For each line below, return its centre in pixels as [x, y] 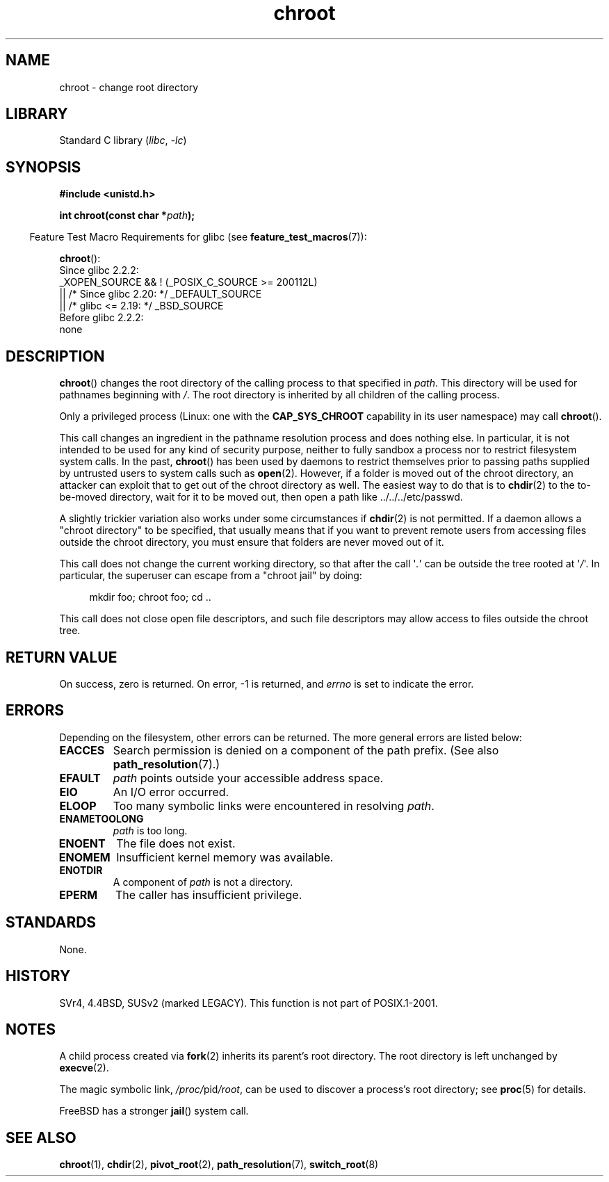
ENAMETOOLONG [101, 818]
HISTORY [38, 976]
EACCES [82, 750]
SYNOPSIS [43, 167]
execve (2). [84, 1068]
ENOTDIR [81, 870]
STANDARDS [51, 923]
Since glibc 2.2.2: [99, 270]
